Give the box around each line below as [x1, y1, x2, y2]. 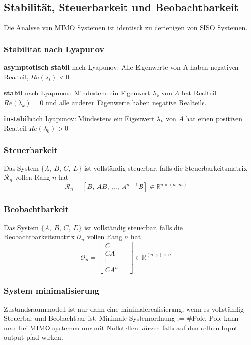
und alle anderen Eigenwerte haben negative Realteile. [46, 97, 207, 107]
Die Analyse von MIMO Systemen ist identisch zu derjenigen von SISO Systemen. [4, 22, 248, 32]
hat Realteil [181, 88, 217, 98]
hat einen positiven [186, 113, 242, 124]
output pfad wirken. [4, 332, 63, 342]
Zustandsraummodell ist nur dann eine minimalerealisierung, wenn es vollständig [4, 303, 244, 314]
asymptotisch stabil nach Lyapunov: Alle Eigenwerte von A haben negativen [4, 62, 239, 72]
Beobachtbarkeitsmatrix [4, 232, 75, 242]
